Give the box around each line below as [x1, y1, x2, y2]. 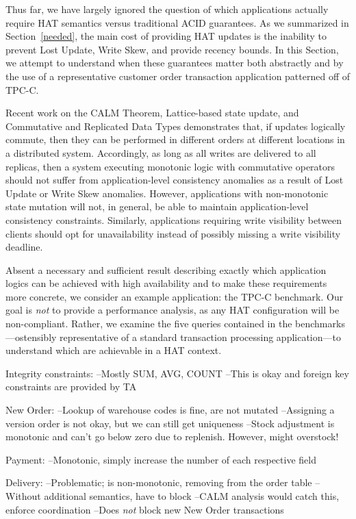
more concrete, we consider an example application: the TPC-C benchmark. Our [5, 289, 344, 303]
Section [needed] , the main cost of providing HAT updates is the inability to [5, 29, 327, 43]
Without [5, 489, 41, 503]
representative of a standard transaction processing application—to [60, 329, 341, 344]
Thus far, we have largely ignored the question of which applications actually [5, 2, 329, 16]
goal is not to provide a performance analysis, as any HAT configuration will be [5, 303, 340, 317]
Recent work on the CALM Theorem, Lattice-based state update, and [5, 105, 299, 120]
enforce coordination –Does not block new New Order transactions [5, 502, 284, 516]
